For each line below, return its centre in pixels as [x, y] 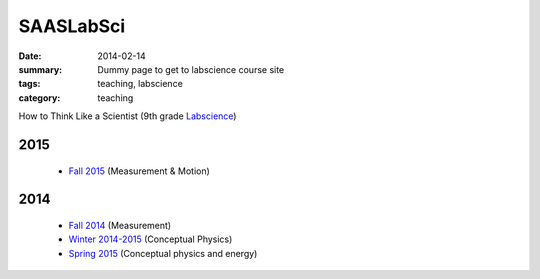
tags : [29, 84]
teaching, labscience [140, 84]
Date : [30, 56]
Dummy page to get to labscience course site [191, 69]
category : [39, 97]
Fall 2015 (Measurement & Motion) [139, 171]
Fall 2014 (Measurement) [120, 225]
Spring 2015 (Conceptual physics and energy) [163, 253]
